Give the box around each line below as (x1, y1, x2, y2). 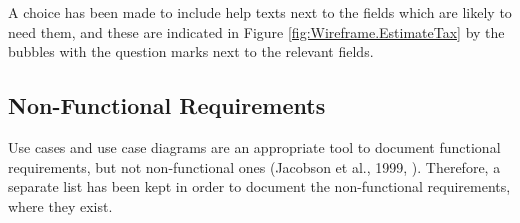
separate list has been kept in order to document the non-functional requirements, (8, 176, 511, 197)
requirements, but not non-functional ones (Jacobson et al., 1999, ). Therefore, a (8, 156, 501, 177)
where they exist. (8, 195, 113, 216)
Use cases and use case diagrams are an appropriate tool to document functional (8, 136, 501, 157)
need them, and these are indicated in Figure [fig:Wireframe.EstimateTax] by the (8, 21, 505, 42)
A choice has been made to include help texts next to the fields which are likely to (8, 2, 512, 22)
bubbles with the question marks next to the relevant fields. (8, 41, 374, 62)
